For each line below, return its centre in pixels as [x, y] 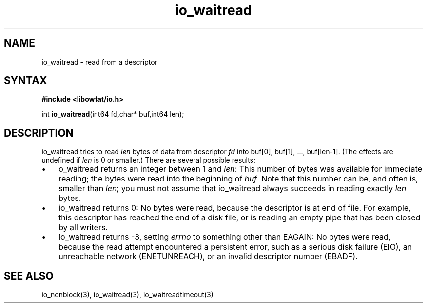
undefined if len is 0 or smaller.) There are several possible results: [149, 160]
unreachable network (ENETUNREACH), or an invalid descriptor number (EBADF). [208, 257]
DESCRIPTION [39, 133]
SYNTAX [26, 81]
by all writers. [83, 227]
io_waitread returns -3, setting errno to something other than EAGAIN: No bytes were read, [225, 237]
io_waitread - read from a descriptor [99, 62]
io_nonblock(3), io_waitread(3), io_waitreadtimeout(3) [127, 295]
